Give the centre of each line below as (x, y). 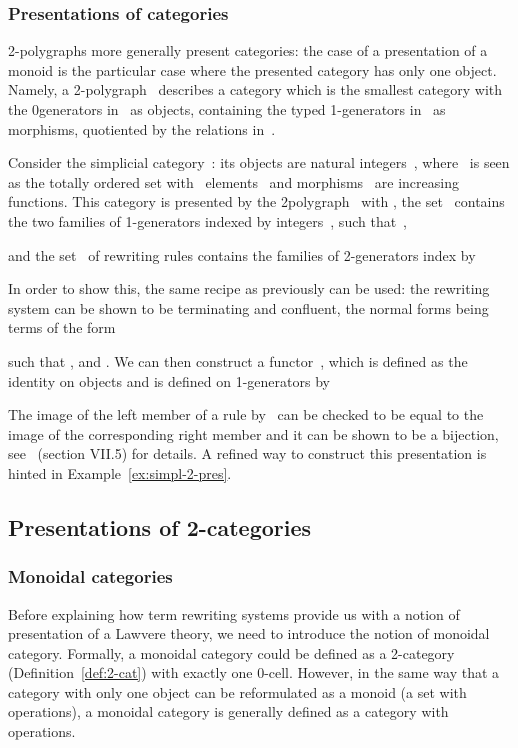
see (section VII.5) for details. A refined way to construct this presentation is (247, 453)
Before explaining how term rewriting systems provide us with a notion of (234, 613)
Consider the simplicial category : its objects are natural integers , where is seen (259, 162)
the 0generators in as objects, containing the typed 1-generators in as (227, 109)
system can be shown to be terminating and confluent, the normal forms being (248, 307)
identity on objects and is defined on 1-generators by (169, 380)
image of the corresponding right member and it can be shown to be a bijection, (253, 433)
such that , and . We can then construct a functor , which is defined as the (238, 360)
